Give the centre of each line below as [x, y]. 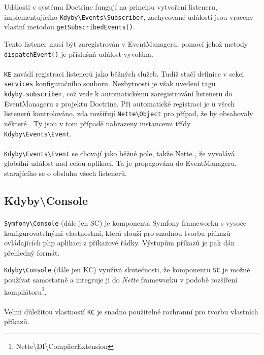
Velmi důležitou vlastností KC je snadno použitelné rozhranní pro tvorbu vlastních [131, 311]
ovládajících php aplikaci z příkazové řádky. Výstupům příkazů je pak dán [120, 243]
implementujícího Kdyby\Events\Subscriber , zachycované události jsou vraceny [129, 16]
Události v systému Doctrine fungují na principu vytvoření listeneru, [111, 7]
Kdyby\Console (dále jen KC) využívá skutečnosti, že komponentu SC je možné [127, 270]
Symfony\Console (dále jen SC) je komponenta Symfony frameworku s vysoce [125, 223]
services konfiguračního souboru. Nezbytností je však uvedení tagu [110, 83]
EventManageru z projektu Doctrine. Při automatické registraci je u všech [120, 103]
